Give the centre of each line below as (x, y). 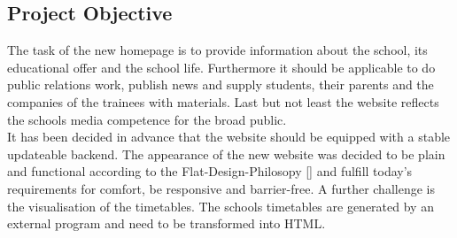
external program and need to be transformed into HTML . (167, 223)
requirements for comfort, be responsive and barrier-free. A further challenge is (221, 188)
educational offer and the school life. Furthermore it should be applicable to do (221, 67)
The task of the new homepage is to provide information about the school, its (217, 50)
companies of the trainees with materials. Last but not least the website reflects (223, 101)
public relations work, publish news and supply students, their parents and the (221, 84)
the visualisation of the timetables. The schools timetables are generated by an (221, 206)
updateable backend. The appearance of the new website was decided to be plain (226, 154)
